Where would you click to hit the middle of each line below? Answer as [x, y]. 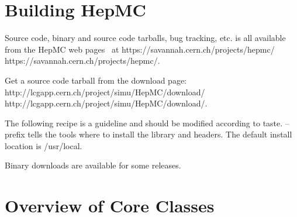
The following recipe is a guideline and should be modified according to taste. [144, 123]
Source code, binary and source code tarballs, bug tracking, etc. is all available [145, 38]
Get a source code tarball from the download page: [96, 80]
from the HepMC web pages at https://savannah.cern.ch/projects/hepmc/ [140, 49]
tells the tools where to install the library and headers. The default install [160, 134]
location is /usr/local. [44, 145]
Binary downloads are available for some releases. [93, 165]
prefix [15, 134]
